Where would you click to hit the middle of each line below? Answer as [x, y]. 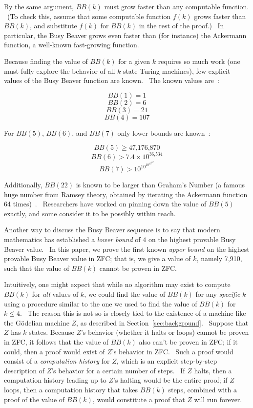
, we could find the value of [125, 294]
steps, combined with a [202, 389]
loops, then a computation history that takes [71, 389]
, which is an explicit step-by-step [167, 361]
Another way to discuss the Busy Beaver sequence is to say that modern [112, 230]
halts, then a [213, 370]
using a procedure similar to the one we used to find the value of [101, 303]
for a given [134, 61]
